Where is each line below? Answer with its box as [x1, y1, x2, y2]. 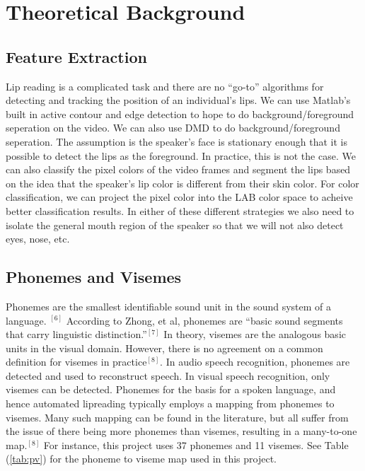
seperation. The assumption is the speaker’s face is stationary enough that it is [6, 134, 348, 149]
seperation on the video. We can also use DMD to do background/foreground [6, 120, 340, 135]
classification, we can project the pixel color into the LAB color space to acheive [6, 190, 353, 204]
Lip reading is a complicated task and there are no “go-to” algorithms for [6, 78, 324, 93]
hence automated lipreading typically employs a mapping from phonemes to [6, 396, 335, 411]
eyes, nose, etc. [6, 231, 70, 246]
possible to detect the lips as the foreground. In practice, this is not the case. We [6, 148, 356, 163]
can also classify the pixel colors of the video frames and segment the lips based [6, 162, 351, 177]
